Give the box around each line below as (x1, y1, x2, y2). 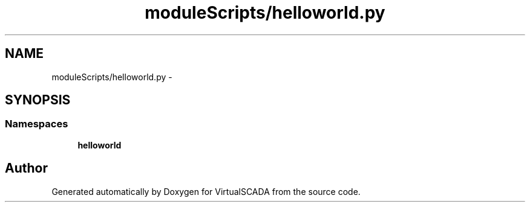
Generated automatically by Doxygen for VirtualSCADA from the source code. (51, 186, 361, 197)
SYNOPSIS (5, 92, 71, 108)
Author (5, 161, 48, 176)
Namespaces (5, 118, 68, 130)
